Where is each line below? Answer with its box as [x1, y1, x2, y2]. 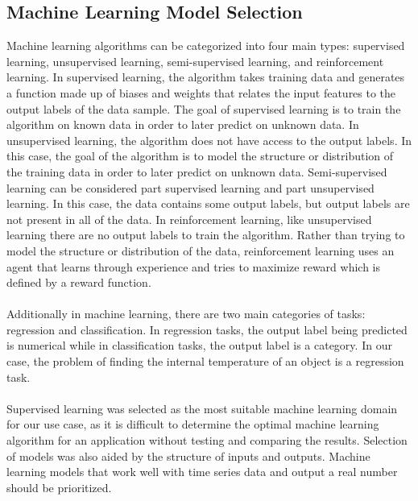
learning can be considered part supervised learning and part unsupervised [6, 179, 375, 196]
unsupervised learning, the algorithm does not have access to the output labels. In [6, 131, 412, 148]
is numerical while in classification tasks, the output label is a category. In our [6, 337, 392, 354]
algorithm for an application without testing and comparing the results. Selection [6, 432, 408, 449]
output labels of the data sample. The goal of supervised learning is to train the [6, 100, 401, 117]
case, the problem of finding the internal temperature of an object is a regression [6, 353, 404, 370]
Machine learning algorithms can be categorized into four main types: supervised [6, 37, 405, 54]
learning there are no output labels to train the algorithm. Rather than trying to [6, 226, 405, 243]
